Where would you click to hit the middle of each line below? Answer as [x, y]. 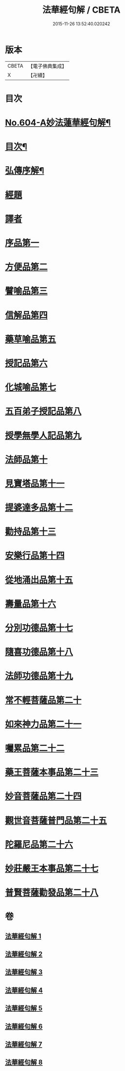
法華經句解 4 [24, 990]
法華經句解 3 [24, 972]
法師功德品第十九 [39, 676]
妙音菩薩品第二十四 [43, 797]
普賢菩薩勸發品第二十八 [52, 893]
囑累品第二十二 [35, 748]
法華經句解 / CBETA [81, 10]
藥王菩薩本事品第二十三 [52, 772]
